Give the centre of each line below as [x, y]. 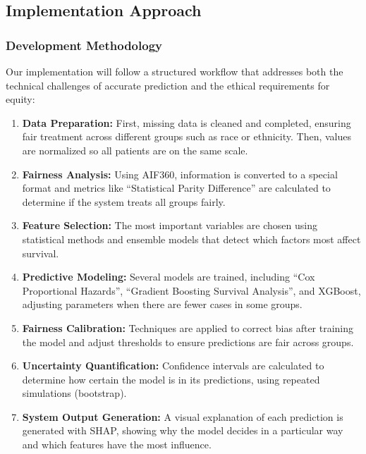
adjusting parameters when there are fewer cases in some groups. [162, 304]
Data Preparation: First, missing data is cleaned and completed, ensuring [187, 122]
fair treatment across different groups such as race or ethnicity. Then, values [187, 136]
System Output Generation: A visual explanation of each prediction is [183, 416]
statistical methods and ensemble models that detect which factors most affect [191, 239]
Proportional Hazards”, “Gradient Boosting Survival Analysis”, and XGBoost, [191, 290]
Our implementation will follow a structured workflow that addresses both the [175, 71]
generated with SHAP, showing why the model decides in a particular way [183, 430]
